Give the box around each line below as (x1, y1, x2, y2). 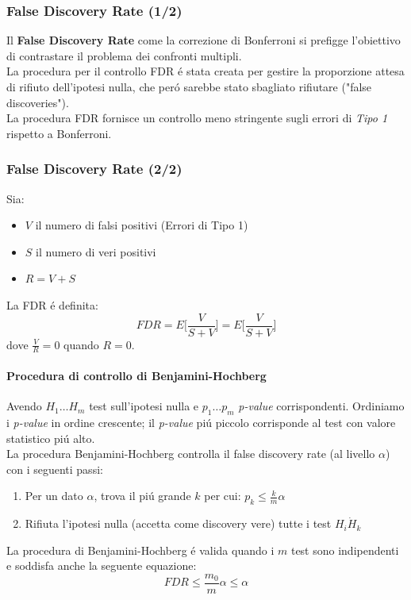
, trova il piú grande (94, 487, 191, 504)
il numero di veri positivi (36, 243, 156, 260)
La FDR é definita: (6, 296, 98, 313)
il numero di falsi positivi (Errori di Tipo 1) (35, 217, 248, 233)
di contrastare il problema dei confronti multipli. (6, 47, 242, 63)
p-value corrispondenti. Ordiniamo (238, 398, 405, 414)
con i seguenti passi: (6, 460, 103, 477)
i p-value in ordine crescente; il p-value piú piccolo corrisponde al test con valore (6, 414, 396, 431)
